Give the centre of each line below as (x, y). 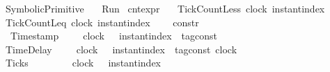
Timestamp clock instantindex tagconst (113, 36)
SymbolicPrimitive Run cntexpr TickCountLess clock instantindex (165, 8)
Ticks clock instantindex (83, 63)
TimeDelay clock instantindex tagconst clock (121, 49)
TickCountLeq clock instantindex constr (102, 22)
